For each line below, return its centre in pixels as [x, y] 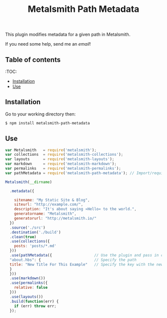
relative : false [31, 288]
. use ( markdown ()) [28, 278]
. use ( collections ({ [30, 242]
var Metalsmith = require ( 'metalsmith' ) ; [51, 150]
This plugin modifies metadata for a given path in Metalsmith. [68, 34]
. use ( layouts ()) [26, 297]
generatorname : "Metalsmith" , [45, 214]
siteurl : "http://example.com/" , [49, 204]
